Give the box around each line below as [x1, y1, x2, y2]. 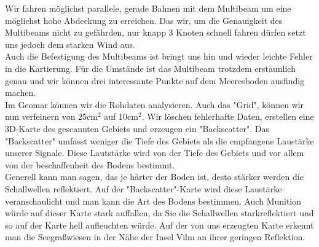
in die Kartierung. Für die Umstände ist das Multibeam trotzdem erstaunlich [5, 61, 296, 74]
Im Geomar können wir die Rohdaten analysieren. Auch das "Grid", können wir [5, 98, 304, 111]
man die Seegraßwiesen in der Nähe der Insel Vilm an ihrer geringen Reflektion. [5, 230, 305, 243]
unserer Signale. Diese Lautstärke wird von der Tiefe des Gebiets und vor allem [5, 146, 304, 159]
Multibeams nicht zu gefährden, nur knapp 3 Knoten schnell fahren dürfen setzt [5, 26, 306, 39]
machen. [5, 86, 36, 99]
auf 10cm [104, 110, 138, 123]
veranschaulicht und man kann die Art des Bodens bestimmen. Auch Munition [5, 194, 302, 207]
